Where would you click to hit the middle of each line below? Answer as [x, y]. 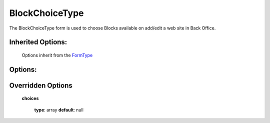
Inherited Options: [38, 42]
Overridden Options [41, 85]
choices [30, 98]
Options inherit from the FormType [57, 55]
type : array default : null [59, 109]
